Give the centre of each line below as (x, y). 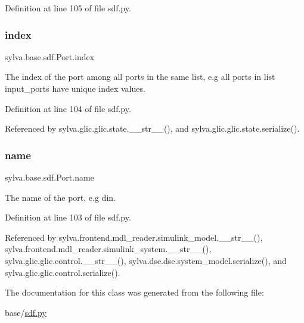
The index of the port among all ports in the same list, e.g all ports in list (140, 77)
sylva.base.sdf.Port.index (50, 56)
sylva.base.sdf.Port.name (49, 177)
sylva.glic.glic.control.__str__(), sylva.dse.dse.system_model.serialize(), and (146, 260)
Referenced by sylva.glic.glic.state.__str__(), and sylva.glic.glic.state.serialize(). (152, 128)
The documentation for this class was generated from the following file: (134, 292)
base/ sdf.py (26, 312)
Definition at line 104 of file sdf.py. (68, 108)
